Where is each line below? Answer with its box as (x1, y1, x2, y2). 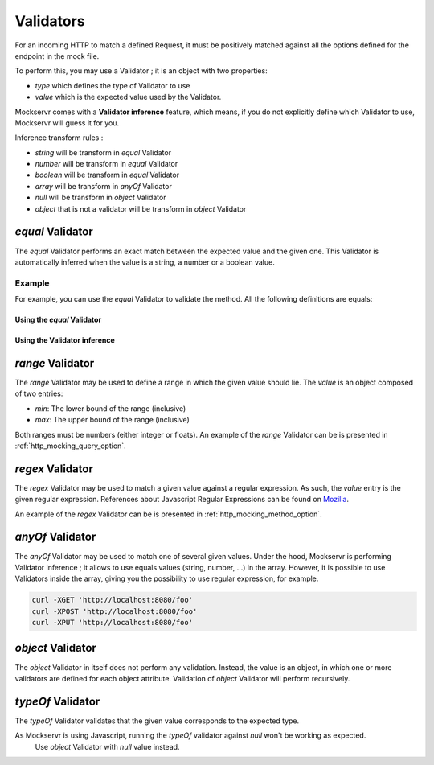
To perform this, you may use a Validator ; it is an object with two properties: (14, 66, 268, 76)
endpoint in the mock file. (14, 51, 100, 60)
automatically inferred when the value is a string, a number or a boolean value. (14, 257, 275, 267)
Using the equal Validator (14, 315, 102, 325)
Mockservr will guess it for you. (14, 117, 120, 128)
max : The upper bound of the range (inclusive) (35, 415, 190, 425)
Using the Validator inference (14, 335, 116, 345)
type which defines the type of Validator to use (35, 80, 190, 90)
